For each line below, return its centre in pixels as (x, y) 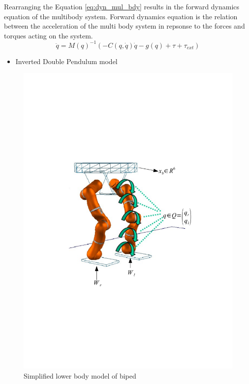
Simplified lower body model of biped (80, 375)
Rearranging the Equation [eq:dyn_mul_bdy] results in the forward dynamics (122, 6)
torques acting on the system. (48, 35)
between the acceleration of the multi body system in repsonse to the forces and (124, 26)
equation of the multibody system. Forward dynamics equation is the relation (121, 16)
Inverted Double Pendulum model (66, 61)
